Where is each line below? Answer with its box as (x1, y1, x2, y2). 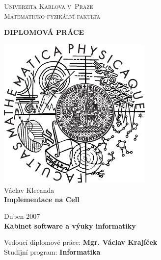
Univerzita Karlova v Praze (4, 1, 93, 11)
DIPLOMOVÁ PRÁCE (4, 27, 84, 37)
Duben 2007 (4, 211, 40, 221)
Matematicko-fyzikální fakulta (4, 10, 101, 21)
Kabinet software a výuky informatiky (4, 220, 136, 231)
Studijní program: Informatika (4, 246, 101, 257)
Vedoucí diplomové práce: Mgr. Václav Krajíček (4, 237, 158, 247)
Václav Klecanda (4, 184, 54, 195)
